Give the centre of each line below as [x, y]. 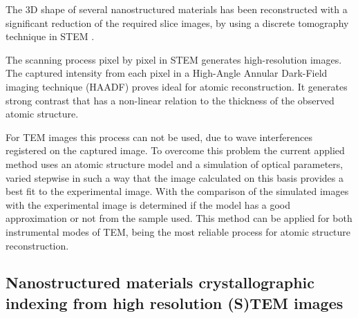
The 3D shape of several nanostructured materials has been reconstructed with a [177, 9]
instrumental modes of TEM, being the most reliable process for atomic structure [178, 231]
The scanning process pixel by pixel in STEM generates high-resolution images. [174, 59]
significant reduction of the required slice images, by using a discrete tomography [177, 22]
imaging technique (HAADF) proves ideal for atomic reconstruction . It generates [177, 86]
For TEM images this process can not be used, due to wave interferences [159, 137]
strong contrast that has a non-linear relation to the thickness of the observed [170, 100]
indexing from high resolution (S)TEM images [175, 302]
